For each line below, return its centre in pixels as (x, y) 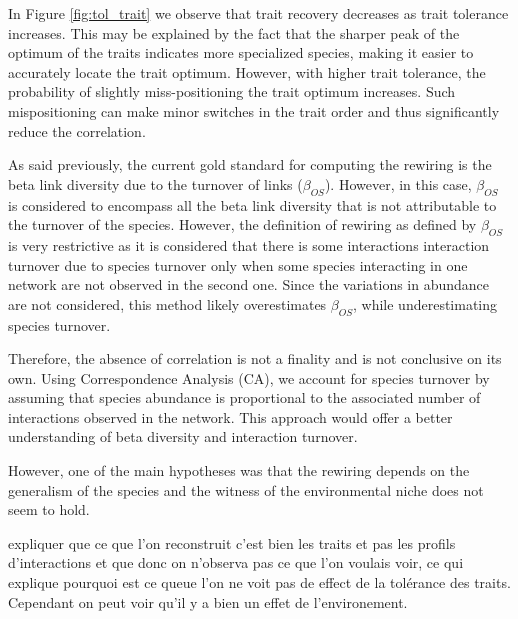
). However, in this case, (398, 183)
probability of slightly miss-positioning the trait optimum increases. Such (232, 91)
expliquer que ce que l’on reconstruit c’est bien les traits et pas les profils (232, 542)
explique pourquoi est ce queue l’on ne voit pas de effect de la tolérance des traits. (259, 582)
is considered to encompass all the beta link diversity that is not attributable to (252, 204)
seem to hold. (49, 509)
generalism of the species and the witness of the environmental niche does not (246, 489)
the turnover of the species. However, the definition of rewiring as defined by (242, 224)
